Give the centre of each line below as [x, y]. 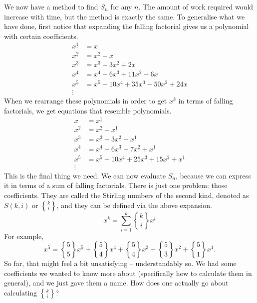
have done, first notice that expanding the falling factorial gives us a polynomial [127, 26]
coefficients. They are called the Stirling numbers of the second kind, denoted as [127, 195]
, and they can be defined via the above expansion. [134, 205]
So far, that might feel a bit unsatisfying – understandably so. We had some [120, 263]
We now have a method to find [51, 6]
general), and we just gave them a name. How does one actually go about [116, 283]
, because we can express [213, 175]
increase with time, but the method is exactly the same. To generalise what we [125, 16]
